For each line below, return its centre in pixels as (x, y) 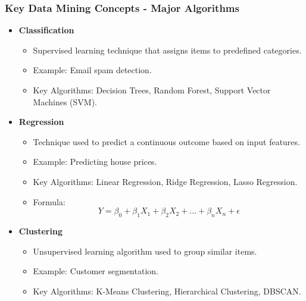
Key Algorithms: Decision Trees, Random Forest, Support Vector (152, 90)
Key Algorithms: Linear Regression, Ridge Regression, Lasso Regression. (165, 181)
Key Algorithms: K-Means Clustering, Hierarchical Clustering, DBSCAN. (167, 291)
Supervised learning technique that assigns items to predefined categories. (167, 50)
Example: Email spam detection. (92, 70)
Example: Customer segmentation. (96, 271)
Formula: (49, 201)
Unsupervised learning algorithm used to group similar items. (145, 251)
